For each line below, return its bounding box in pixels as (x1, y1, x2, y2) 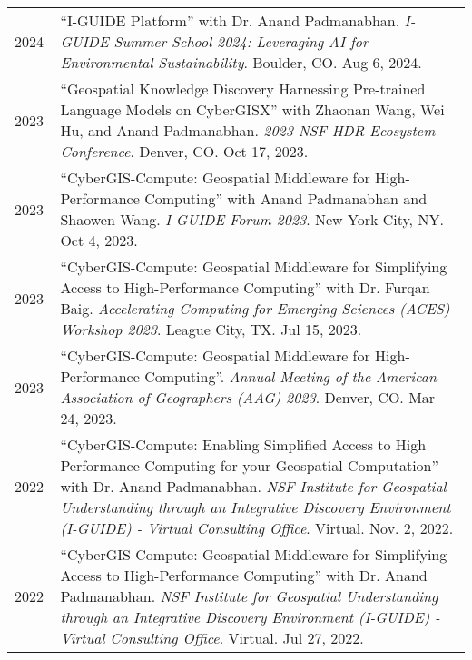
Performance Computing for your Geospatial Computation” (60, 455, 439, 476)
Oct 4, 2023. (60, 230, 138, 251)
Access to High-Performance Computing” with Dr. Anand (60, 565, 428, 586)
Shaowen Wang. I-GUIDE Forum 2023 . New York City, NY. (60, 209, 444, 230)
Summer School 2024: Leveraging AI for (113, 31, 369, 52)
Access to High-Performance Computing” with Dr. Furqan (60, 277, 430, 298)
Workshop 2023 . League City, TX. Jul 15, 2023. (60, 319, 362, 340)
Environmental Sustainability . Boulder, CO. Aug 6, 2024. (60, 52, 422, 73)
